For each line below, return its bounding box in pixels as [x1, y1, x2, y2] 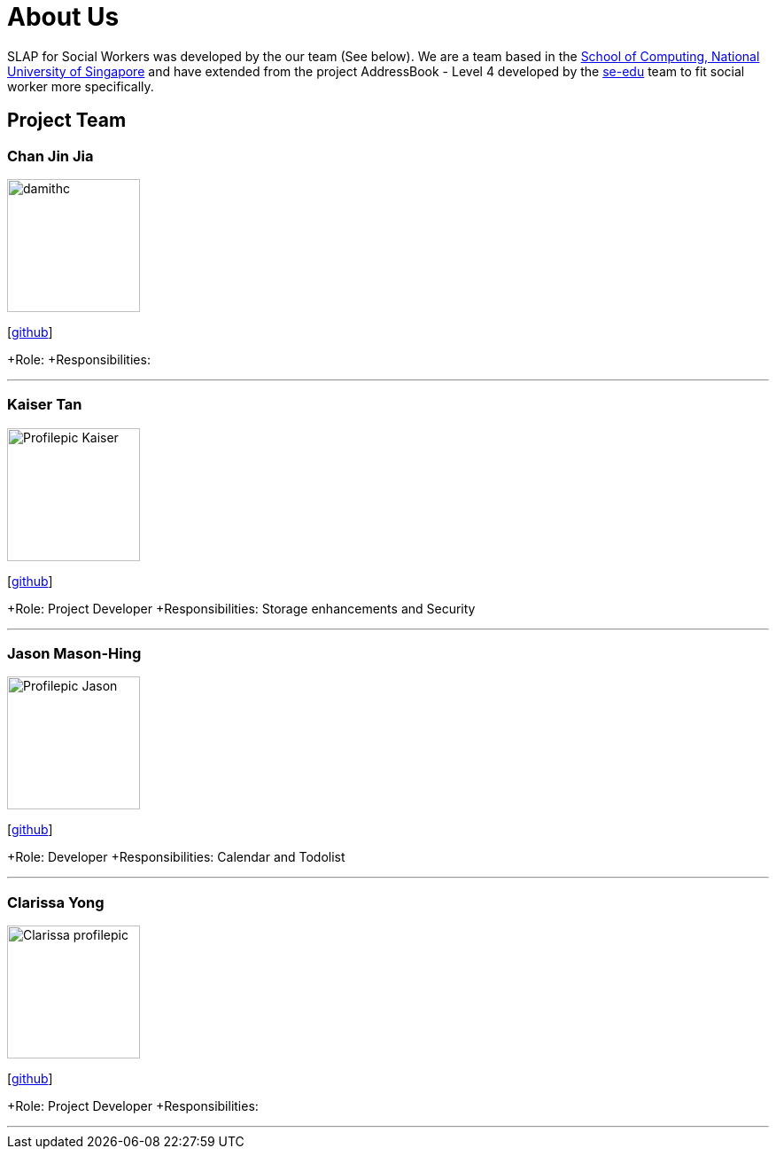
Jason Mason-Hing [7, 644, 142, 663]
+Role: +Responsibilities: [7, 351, 151, 367]
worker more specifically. [7, 78, 154, 94]
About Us [7, 2, 120, 32]
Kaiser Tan [7, 395, 82, 414]
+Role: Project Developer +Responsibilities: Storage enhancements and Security [7, 600, 476, 616]
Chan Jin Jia [7, 146, 94, 165]
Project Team [7, 109, 127, 132]
